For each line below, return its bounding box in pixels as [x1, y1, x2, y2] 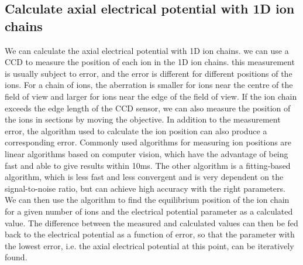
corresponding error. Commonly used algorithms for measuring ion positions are [5, 136, 292, 148]
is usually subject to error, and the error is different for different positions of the [5, 67, 292, 79]
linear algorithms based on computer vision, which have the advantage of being [5, 147, 288, 159]
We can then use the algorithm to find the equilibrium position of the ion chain [5, 193, 290, 206]
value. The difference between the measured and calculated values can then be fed [5, 216, 298, 229]
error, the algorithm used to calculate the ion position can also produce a [5, 124, 267, 137]
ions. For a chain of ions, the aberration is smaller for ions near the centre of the [5, 79, 293, 91]
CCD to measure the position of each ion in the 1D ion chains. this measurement [5, 56, 295, 68]
